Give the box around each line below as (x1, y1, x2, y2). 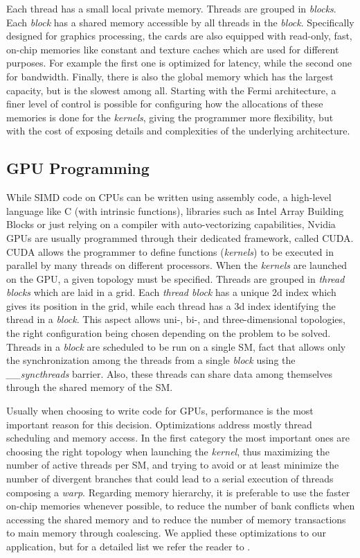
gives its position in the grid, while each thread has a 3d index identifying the (6, 298, 336, 313)
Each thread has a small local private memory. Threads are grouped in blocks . (6, 1, 336, 15)
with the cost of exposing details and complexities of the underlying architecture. (6, 123, 350, 138)
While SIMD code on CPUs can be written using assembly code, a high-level (6, 190, 332, 204)
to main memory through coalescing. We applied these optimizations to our (6, 525, 326, 540)
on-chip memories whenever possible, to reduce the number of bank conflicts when (6, 498, 355, 513)
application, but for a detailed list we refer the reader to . (6, 539, 251, 553)
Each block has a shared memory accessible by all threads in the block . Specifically (6, 15, 354, 29)
